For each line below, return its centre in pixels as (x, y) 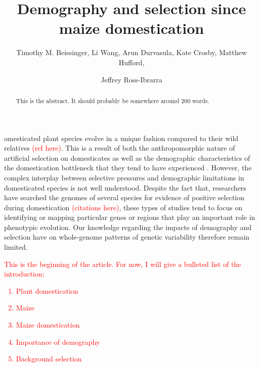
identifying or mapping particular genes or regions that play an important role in (130, 217)
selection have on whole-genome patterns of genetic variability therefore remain (127, 237)
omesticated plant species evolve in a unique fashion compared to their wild (121, 138)
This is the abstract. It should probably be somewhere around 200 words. (113, 100)
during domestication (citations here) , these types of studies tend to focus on (123, 207)
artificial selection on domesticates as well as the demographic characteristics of (127, 157)
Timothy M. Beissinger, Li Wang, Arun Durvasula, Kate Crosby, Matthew (132, 52)
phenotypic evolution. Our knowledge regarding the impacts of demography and (128, 227)
